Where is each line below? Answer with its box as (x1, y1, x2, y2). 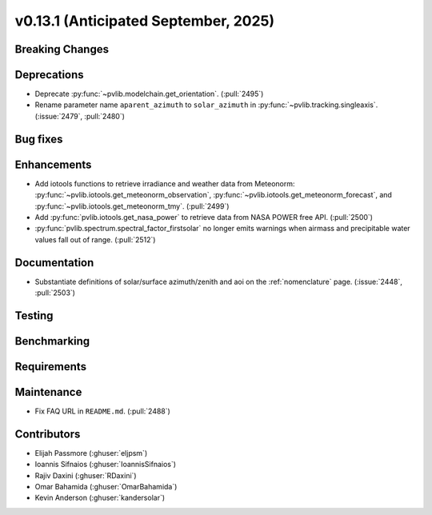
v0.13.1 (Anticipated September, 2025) (14, 12, 275, 30)
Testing (14, 309, 54, 322)
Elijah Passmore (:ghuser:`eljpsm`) (34, 448, 148, 457)
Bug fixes (14, 132, 63, 146)
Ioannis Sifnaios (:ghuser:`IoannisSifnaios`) (34, 460, 176, 469)
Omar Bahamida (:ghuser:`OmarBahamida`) (34, 482, 178, 492)
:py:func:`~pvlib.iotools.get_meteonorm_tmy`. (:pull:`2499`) (34, 201, 230, 211)
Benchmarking (14, 334, 90, 348)
